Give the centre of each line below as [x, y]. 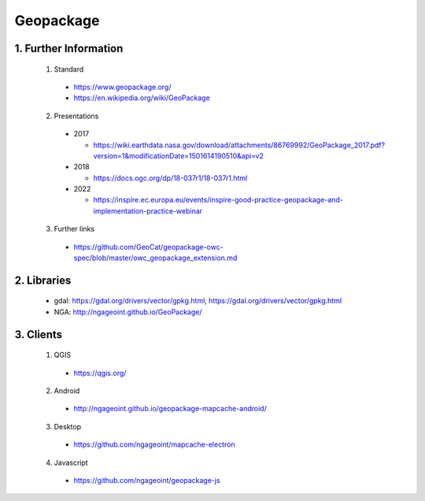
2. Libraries [43, 280]
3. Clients [39, 334]
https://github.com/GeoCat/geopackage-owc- [148, 247]
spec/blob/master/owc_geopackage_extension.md [155, 258]
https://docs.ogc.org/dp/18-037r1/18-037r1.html [170, 178]
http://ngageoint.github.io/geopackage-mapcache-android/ [170, 409]
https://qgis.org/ [100, 373]
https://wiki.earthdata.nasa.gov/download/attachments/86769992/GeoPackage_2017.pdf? [239, 145]
